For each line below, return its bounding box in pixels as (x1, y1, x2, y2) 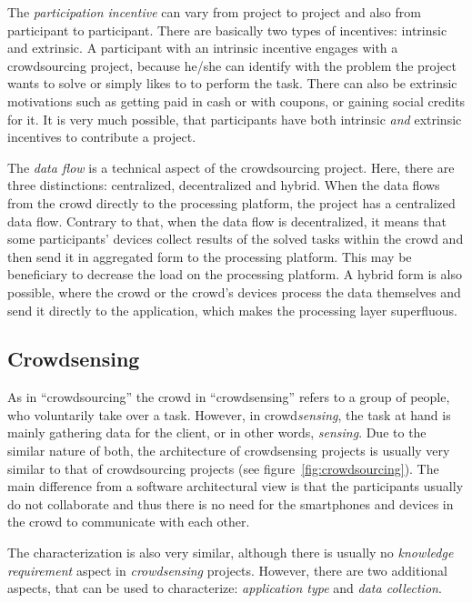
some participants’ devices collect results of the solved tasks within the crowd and (7, 229, 464, 248)
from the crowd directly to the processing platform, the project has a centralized (7, 193, 456, 212)
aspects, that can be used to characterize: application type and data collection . (7, 578, 442, 598)
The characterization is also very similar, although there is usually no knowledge (7, 543, 454, 562)
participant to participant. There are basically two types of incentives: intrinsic (7, 20, 447, 39)
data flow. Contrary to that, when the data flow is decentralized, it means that (7, 211, 447, 230)
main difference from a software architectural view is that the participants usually (7, 477, 464, 496)
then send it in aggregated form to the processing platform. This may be (7, 246, 412, 266)
